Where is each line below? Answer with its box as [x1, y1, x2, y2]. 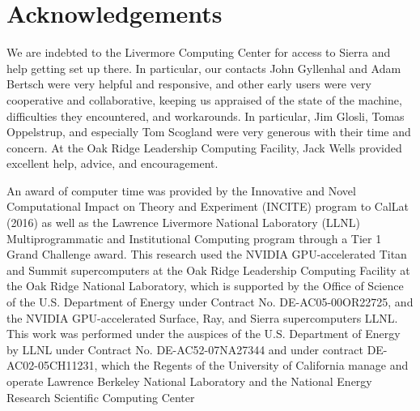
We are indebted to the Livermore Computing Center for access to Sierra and [6, 44, 391, 61]
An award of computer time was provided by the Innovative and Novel [6, 182, 356, 199]
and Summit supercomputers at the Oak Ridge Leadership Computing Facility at [6, 261, 410, 278]
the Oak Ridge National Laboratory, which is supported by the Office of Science [6, 277, 404, 294]
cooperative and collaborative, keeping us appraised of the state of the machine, [6, 91, 402, 108]
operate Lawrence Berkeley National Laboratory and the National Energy [6, 373, 372, 389]
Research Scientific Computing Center [6, 388, 195, 405]
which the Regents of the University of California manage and [101, 357, 409, 374]
